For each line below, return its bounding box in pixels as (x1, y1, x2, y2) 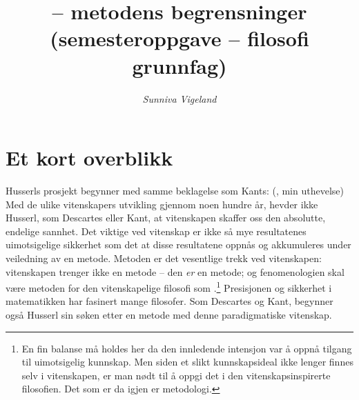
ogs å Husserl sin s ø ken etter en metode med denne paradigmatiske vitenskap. (6, 308, 332, 322)
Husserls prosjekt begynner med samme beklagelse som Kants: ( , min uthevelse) (6, 183, 344, 198)
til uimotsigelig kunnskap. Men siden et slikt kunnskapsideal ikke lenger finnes (21, 354, 353, 369)
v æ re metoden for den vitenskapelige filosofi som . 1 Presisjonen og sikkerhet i (6, 279, 332, 294)
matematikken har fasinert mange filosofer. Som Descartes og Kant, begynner (6, 294, 333, 308)
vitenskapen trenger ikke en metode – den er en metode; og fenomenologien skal (6, 264, 345, 279)
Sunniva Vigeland (142, 91, 217, 106)
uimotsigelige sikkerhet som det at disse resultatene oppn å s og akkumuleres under (6, 237, 351, 252)
